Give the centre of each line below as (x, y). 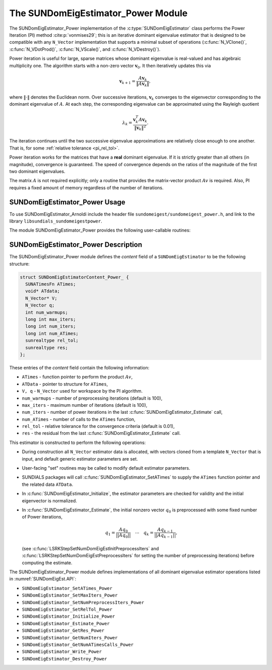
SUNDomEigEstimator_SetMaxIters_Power (70, 595)
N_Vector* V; (41, 298)
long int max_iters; (51, 319)
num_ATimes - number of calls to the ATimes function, (79, 419)
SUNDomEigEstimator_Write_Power (62, 652)
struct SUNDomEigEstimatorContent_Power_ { (75, 277)
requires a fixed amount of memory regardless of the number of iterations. (86, 188)
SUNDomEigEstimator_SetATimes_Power (67, 588)
